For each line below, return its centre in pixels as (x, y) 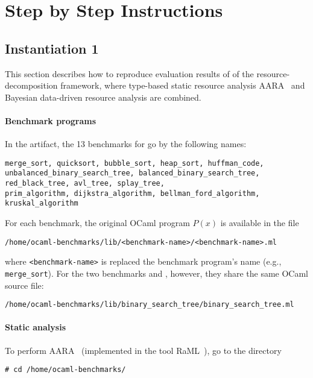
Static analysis (36, 327)
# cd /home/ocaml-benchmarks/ (65, 370)
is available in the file (260, 223)
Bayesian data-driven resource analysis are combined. (103, 97)
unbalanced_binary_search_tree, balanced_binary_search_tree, (132, 173)
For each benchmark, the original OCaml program (97, 223)
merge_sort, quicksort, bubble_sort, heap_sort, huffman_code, (134, 163)
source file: (24, 285)
